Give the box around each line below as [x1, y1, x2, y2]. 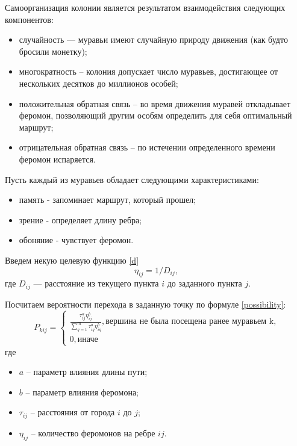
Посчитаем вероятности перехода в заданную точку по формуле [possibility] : [5, 297, 286, 310]
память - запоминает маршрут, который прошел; [19, 193, 196, 206]
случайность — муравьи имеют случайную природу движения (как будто [19, 33, 288, 46]
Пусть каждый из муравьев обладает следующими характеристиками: [5, 173, 259, 185]
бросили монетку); [19, 45, 87, 57]
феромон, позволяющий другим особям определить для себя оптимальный [19, 109, 292, 122]
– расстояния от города [30, 406, 115, 418]
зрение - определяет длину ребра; [19, 213, 142, 226]
